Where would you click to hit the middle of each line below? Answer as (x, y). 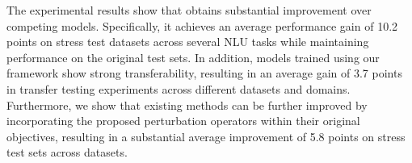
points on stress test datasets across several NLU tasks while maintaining (188, 42)
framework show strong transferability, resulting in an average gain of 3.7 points (204, 73)
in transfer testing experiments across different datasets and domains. (179, 88)
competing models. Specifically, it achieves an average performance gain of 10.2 (202, 25)
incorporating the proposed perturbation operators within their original (183, 121)
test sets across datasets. (67, 152)
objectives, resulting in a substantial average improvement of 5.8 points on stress (206, 136)
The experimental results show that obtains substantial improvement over (189, 10)
